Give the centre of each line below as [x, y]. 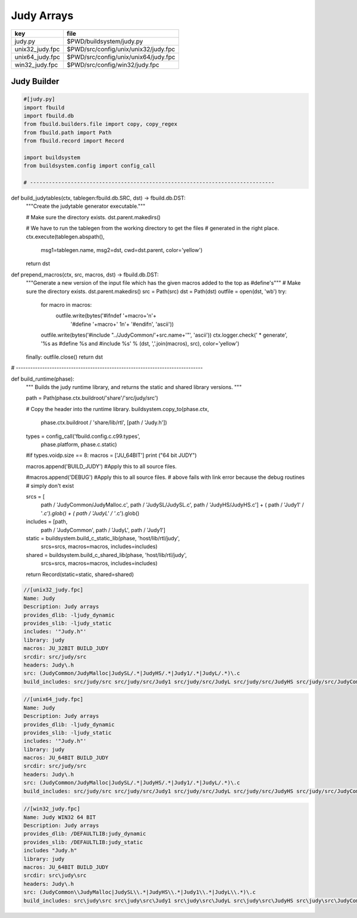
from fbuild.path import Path [68, 132]
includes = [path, [47, 522]
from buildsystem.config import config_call [90, 166]
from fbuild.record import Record [74, 141]
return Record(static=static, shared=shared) [80, 574]
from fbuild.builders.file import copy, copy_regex [101, 124]
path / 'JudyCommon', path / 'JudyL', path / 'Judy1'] [103, 530]
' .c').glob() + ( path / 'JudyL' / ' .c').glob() [90, 513]
